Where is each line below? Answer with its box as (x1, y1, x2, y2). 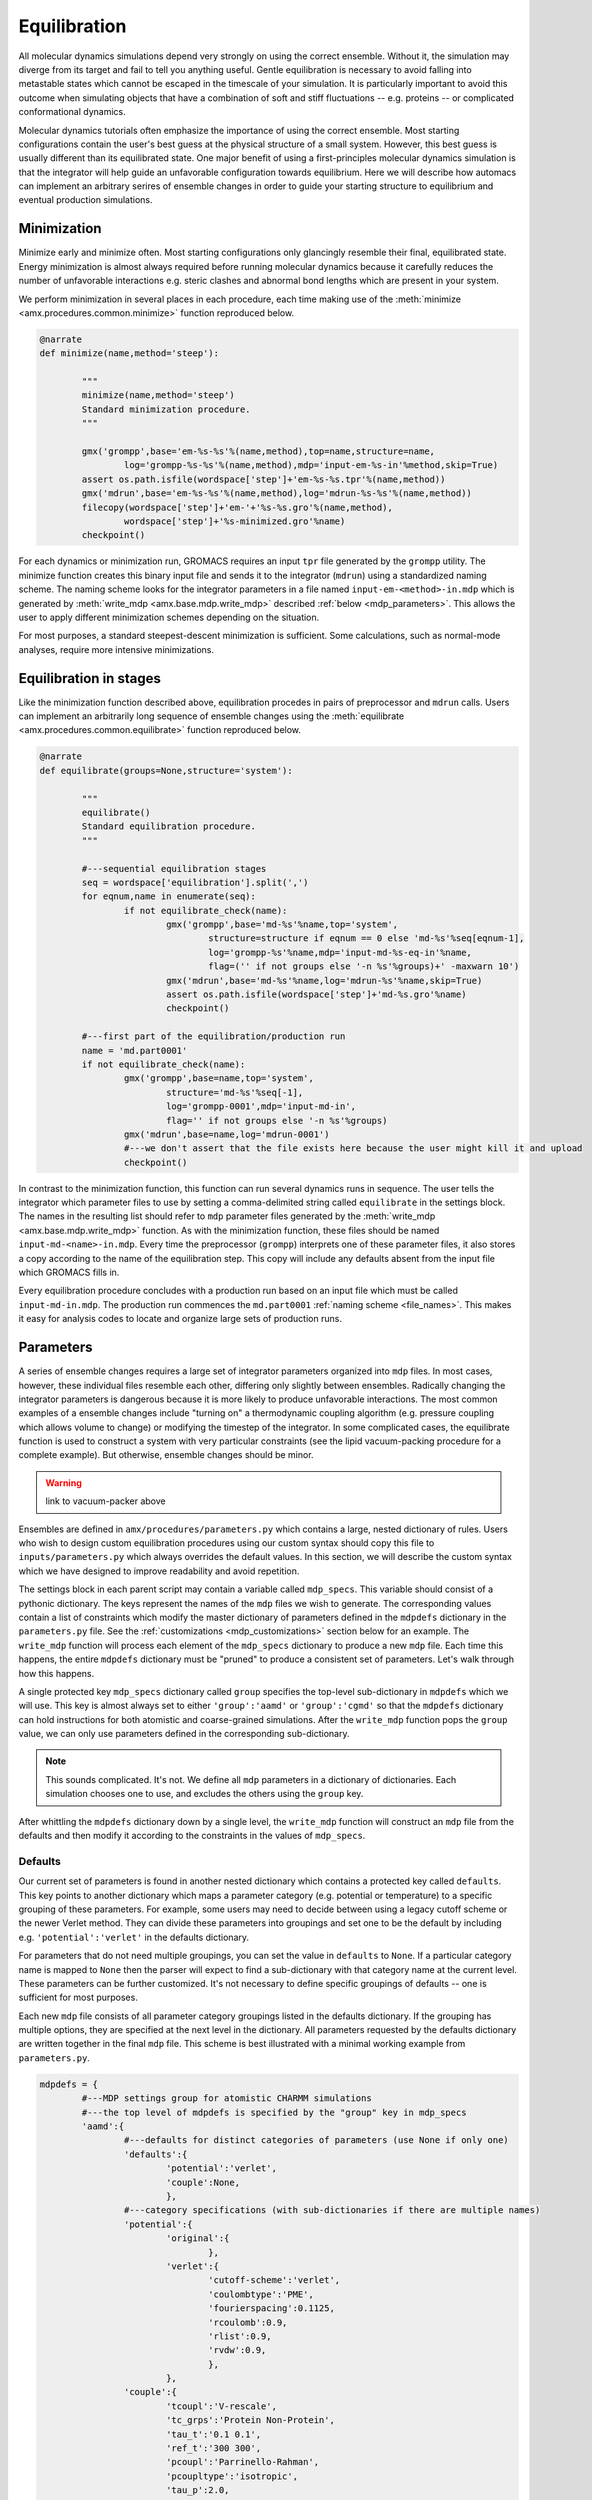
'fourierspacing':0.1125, (208, 2303, 335, 2314)
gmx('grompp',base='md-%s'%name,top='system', (165, 919, 399, 930)
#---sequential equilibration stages (81, 863, 267, 874)
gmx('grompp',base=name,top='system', (123, 1073, 314, 1084)
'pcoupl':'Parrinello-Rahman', (165, 2456, 320, 2468)
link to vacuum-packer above (45, 1495, 166, 1507)
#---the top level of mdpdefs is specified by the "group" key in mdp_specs (81, 2106, 467, 2118)
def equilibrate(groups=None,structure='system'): (39, 765, 294, 776)
